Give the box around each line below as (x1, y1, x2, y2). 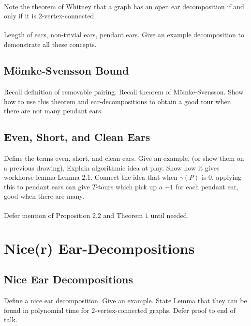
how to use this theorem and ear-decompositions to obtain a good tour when (4, 96, 231, 106)
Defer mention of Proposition (4, 210, 90, 220)
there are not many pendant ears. (4, 106, 103, 116)
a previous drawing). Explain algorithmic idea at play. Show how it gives (4, 162, 220, 172)
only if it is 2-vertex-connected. (4, 11, 96, 21)
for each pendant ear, (176, 181, 238, 191)
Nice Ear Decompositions (4, 272, 133, 287)
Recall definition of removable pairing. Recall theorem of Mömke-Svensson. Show (4, 86, 244, 96)
